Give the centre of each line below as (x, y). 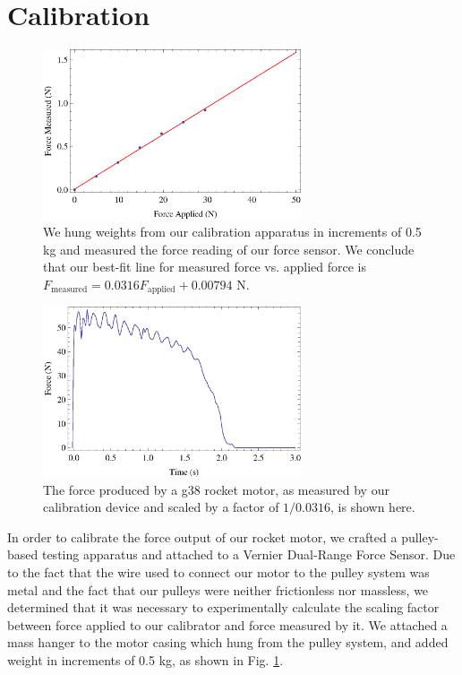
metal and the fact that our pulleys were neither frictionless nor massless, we (218, 589)
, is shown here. (373, 507)
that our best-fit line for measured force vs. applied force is (205, 267)
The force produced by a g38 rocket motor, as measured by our (216, 489)
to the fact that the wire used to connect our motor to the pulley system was (218, 571)
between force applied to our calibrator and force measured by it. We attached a (227, 624)
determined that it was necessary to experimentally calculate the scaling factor (223, 607)
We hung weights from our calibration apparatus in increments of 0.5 (232, 232)
